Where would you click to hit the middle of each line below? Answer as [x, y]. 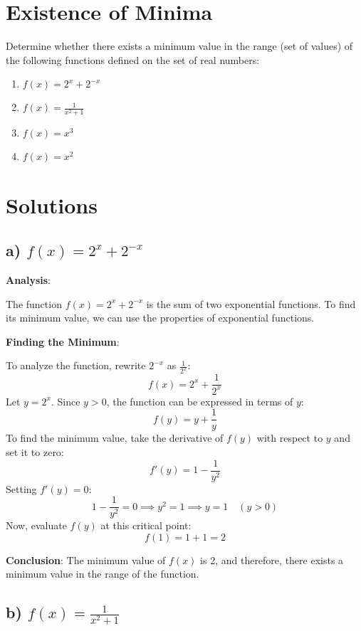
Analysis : [28, 280]
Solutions [52, 205]
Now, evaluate [36, 525]
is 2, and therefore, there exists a [272, 560]
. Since [66, 401]
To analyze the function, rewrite [76, 365]
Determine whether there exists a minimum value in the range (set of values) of [179, 46]
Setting [21, 488]
